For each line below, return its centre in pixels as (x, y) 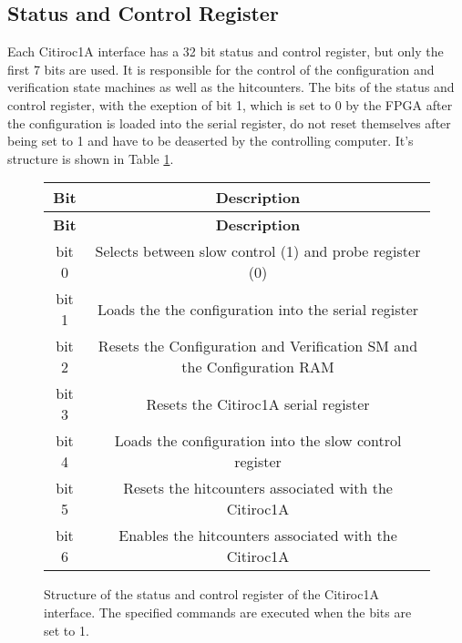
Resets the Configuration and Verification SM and (258, 346)
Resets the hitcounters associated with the (258, 488)
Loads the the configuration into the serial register (258, 309)
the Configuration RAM (258, 367)
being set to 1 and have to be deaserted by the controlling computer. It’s (210, 141)
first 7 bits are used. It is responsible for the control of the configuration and (221, 69)
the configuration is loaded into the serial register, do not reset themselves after (229, 122)
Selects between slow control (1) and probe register (258, 251)
